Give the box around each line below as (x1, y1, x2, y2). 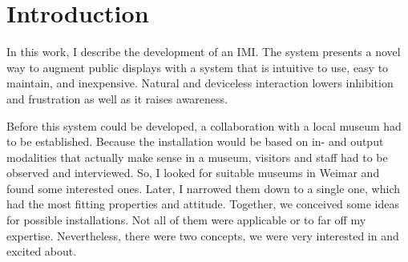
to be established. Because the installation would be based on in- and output (6, 133, 384, 150)
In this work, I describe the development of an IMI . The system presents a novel (6, 43, 401, 60)
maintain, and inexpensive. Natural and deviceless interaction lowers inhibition (6, 75, 394, 91)
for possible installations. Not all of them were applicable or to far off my (6, 212, 366, 228)
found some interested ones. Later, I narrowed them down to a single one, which (6, 179, 401, 196)
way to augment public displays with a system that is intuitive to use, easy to (6, 58, 389, 75)
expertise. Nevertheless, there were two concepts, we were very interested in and (6, 227, 399, 244)
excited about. (6, 243, 77, 260)
